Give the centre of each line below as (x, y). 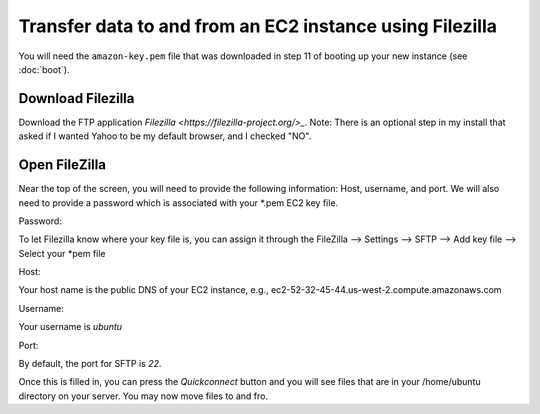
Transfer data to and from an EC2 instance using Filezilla (258, 26)
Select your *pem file (62, 253)
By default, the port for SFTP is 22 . (90, 364)
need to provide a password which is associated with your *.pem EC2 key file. (178, 202)
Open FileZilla (62, 165)
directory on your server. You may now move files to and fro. (143, 396)
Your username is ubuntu (70, 327)
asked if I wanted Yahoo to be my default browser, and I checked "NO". (165, 136)
